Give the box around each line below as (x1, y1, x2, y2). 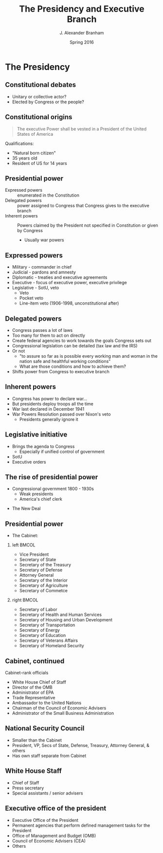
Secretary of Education (19, 633, 66, 638)
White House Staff (5, 767, 62, 775)
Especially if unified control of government (19, 449, 105, 454)
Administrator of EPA (12, 690, 54, 695)
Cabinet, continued (5, 657, 65, 665)
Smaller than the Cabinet (12, 737, 62, 743)
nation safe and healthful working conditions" (19, 359, 111, 364)
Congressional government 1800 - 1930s (12, 486, 94, 492)
